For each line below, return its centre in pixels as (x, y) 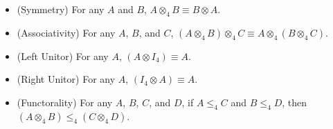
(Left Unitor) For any (63, 56)
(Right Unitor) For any (66, 79)
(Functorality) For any (65, 102)
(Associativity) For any (66, 32)
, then (295, 102)
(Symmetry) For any (61, 9)
